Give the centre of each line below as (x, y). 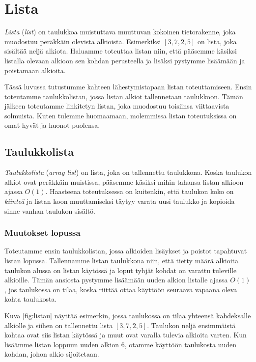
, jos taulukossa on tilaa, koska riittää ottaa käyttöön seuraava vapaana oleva (121, 289)
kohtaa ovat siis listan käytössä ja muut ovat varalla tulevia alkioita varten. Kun (126, 335)
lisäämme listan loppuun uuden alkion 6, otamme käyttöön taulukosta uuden (121, 344)
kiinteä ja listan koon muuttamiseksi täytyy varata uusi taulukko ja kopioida (120, 201)
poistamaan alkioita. (35, 70)
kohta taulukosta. (31, 299)
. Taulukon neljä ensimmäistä (191, 325)
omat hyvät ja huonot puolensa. (52, 125)
